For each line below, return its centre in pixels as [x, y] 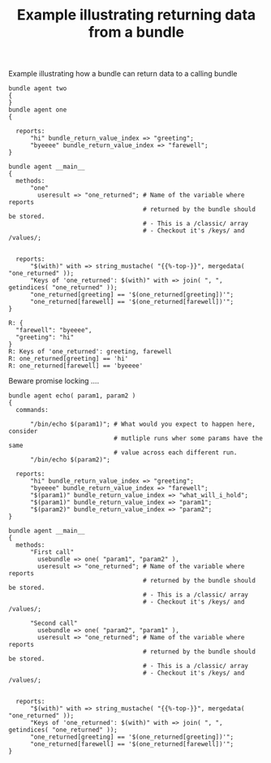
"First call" [52, 553]
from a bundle [136, 32]
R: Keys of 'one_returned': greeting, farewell [90, 352]
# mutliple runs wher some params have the [188, 439]
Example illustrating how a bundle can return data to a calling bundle [123, 74]
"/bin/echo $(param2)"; [70, 460]
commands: [32, 410]
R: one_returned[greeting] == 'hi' [69, 359]
